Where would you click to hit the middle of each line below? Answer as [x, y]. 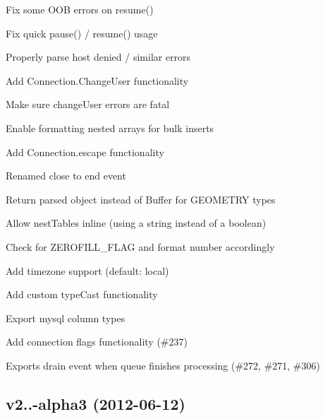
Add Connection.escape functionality [85, 152]
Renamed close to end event [66, 176]
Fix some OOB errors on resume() [80, 9]
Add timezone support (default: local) [87, 270]
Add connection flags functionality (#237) [97, 342]
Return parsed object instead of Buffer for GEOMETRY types [141, 199]
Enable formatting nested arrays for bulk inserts [110, 128]
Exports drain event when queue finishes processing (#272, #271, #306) [163, 365]
